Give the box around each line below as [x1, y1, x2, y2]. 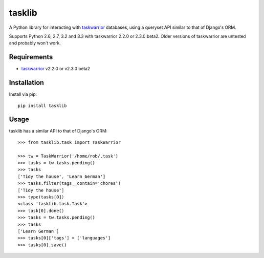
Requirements [9, 53, 53, 61]
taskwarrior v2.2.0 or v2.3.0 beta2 [21, 66, 90, 72]
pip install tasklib [18, 103, 67, 108]
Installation [9, 79, 44, 87]
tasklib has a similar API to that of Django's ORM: [9, 128, 108, 134]
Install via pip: [9, 91, 37, 97]
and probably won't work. [9, 40, 61, 46]
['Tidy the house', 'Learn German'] [18, 173, 106, 179]
